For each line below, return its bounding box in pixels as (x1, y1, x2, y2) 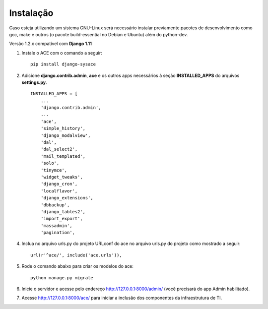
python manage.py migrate (30, 275, 94, 280)
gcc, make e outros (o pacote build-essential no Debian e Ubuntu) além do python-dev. (9, 31, 188, 37)
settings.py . (21, 79, 47, 85)
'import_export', (40, 216, 83, 222)
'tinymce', (40, 167, 67, 173)
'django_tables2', (40, 209, 86, 214)
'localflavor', (40, 188, 78, 193)
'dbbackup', (40, 202, 70, 208)
